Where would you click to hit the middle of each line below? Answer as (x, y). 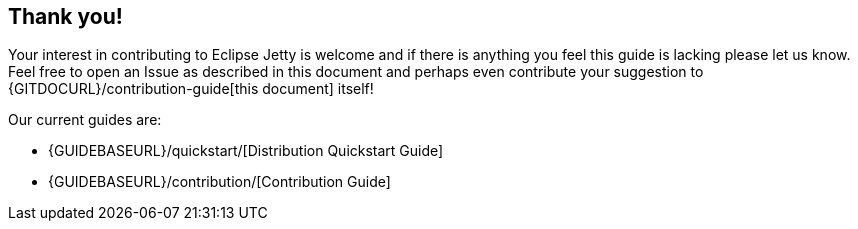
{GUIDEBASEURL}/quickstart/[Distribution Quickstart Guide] (246, 151)
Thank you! (65, 16)
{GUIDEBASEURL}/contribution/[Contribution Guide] (219, 182)
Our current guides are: (85, 120)
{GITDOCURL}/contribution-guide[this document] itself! (191, 89)
